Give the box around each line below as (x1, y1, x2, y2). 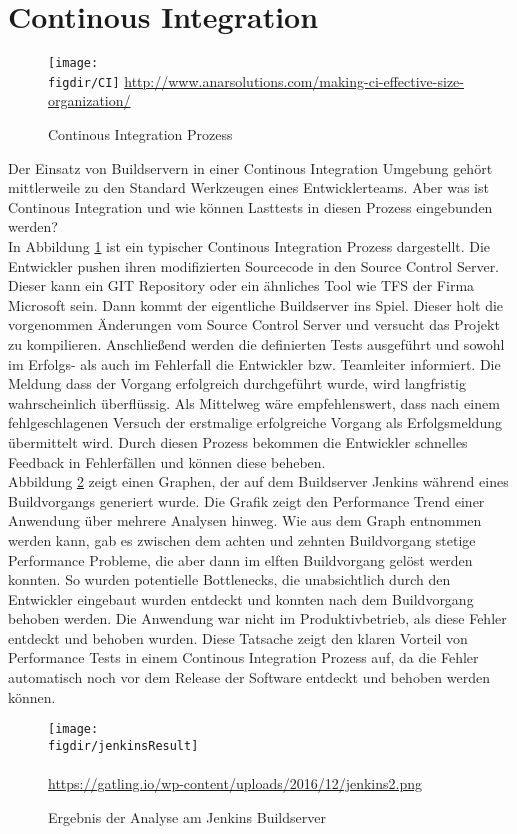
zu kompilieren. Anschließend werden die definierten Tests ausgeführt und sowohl (8, 333, 505, 354)
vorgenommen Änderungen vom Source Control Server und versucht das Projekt (8, 314, 500, 335)
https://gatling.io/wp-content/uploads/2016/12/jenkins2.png (48, 773, 423, 794)
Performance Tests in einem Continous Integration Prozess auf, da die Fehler (8, 647, 479, 668)
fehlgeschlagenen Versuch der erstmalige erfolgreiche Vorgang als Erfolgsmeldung (8, 412, 502, 433)
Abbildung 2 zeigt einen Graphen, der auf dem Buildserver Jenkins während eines (8, 471, 509, 492)
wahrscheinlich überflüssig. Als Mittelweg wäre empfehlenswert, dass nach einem (8, 392, 500, 413)
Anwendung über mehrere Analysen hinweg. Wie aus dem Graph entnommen (8, 510, 482, 531)
